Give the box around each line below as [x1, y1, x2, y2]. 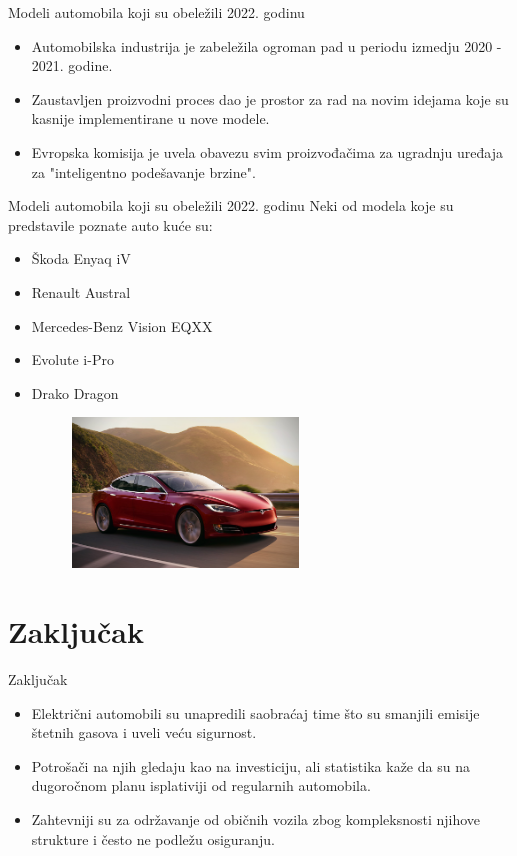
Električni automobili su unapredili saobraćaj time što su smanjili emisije [31, 702, 480, 723]
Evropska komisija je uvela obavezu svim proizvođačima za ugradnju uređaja [31, 141, 503, 162]
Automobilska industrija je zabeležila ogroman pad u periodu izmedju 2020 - [31, 35, 502, 56]
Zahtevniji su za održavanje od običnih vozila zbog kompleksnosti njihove [31, 809, 481, 830]
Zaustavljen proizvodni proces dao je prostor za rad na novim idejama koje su [31, 88, 509, 109]
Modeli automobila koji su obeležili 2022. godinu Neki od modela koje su [8, 195, 454, 216]
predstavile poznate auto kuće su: [8, 214, 213, 235]
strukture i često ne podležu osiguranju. [31, 828, 275, 849]
